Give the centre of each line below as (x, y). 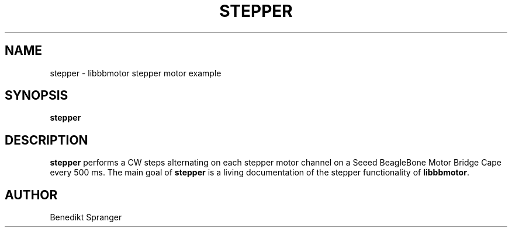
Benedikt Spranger (86, 217)
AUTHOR (31, 195)
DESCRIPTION (46, 140)
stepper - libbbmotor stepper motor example (136, 73)
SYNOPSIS (37, 96)
